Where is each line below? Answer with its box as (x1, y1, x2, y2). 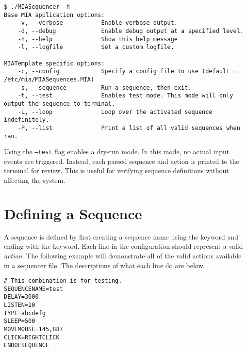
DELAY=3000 (4, 293, 39, 301)
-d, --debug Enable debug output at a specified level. (17, 27, 244, 34)
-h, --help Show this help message (17, 35, 178, 43)
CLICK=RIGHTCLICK (4, 334, 60, 341)
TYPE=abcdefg (4, 309, 46, 317)
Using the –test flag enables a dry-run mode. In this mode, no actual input (4, 146, 230, 157)
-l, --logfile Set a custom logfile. (17, 44, 174, 51)
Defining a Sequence (4, 203, 142, 223)
